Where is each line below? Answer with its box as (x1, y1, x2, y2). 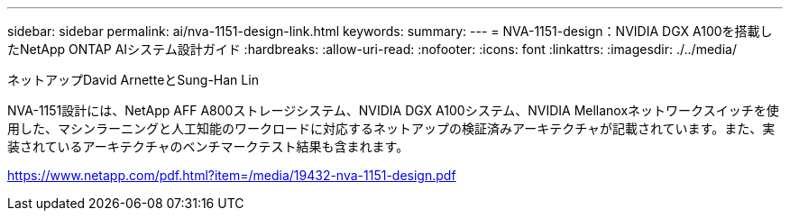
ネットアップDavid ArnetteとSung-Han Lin (7, 72, 259, 87)
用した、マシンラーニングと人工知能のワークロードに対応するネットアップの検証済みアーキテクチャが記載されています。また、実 (7, 121, 776, 136)
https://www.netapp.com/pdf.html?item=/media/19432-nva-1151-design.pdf (7, 168, 456, 183)
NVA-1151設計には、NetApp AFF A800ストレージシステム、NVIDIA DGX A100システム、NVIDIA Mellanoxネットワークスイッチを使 (7, 103, 779, 118)
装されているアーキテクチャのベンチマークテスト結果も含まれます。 (7, 139, 409, 154)
